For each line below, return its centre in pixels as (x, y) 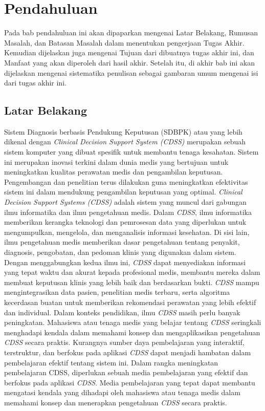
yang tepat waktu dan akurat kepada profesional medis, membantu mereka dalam (132, 272)
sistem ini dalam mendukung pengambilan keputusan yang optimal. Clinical (123, 192)
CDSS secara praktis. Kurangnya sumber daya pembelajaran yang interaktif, (124, 342)
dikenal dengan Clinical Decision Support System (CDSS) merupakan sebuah (125, 142)
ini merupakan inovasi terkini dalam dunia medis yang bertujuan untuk (116, 161)
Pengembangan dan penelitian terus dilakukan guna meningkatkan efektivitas (126, 181)
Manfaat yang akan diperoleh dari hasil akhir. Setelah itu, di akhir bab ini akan (129, 62)
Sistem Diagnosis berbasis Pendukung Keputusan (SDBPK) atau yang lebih (123, 131)
